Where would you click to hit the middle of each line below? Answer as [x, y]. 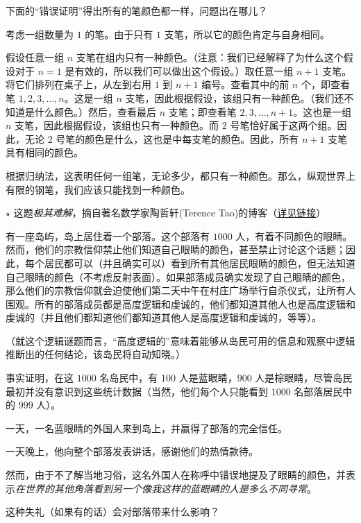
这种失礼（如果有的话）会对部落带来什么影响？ [112, 512]
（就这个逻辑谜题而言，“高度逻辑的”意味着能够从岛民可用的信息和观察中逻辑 [180, 340]
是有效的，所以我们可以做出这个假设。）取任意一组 [179, 70]
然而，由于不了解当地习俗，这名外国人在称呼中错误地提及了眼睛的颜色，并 [176, 475]
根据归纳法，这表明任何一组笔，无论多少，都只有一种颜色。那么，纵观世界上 [180, 175]
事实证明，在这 [40, 378]
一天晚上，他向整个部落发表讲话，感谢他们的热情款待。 [132, 451]
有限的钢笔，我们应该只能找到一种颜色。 [98, 189]
